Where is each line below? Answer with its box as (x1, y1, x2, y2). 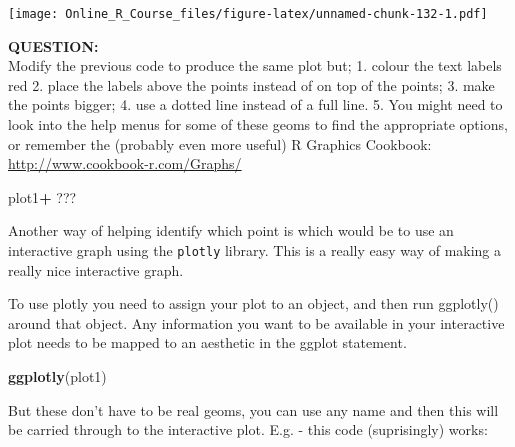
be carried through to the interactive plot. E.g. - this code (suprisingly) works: (8, 419, 488, 440)
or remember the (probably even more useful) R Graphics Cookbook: (8, 133, 432, 154)
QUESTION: (8, 35, 99, 56)
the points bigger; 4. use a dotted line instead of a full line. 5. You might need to (8, 94, 503, 115)
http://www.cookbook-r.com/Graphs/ (8, 153, 242, 174)
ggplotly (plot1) (8, 366, 107, 387)
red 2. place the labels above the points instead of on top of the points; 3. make (8, 74, 495, 95)
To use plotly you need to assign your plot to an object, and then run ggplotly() (8, 293, 499, 314)
